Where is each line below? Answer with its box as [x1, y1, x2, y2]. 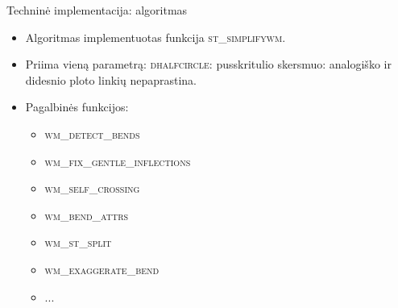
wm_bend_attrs [44, 206, 129, 223]
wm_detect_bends [44, 125, 140, 142]
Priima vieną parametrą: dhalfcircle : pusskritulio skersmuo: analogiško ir [25, 56, 392, 73]
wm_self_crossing [44, 180, 140, 197]
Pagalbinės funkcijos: [25, 98, 129, 115]
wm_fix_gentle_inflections [44, 152, 191, 169]
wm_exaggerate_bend [44, 260, 160, 277]
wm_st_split [44, 234, 112, 251]
